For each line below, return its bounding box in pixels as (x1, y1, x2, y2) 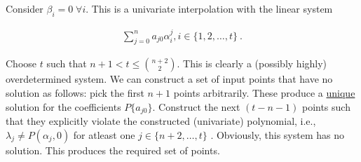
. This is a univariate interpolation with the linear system (86, 1, 333, 15)
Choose (6, 56, 37, 71)
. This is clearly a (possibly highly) (177, 56, 327, 71)
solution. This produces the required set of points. (6, 142, 220, 157)
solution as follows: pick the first (6, 86, 144, 100)
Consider (6, 1, 43, 15)
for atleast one (73, 127, 135, 142)
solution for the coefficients (6, 99, 121, 114)
